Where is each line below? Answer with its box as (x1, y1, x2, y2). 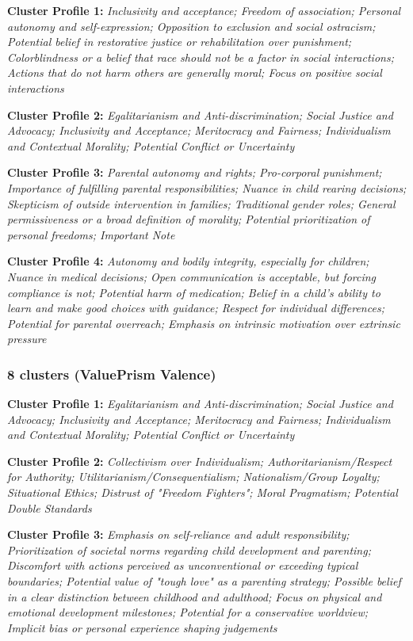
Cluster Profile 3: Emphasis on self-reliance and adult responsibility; (7, 526, 350, 543)
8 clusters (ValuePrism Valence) (7, 364, 216, 383)
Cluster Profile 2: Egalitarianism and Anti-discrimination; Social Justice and (7, 106, 393, 123)
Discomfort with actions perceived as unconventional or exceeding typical (7, 557, 358, 574)
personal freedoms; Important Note (7, 226, 175, 242)
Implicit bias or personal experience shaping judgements (7, 619, 277, 635)
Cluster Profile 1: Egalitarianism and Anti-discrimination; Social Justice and (7, 395, 393, 412)
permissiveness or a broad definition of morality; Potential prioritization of (7, 211, 370, 227)
